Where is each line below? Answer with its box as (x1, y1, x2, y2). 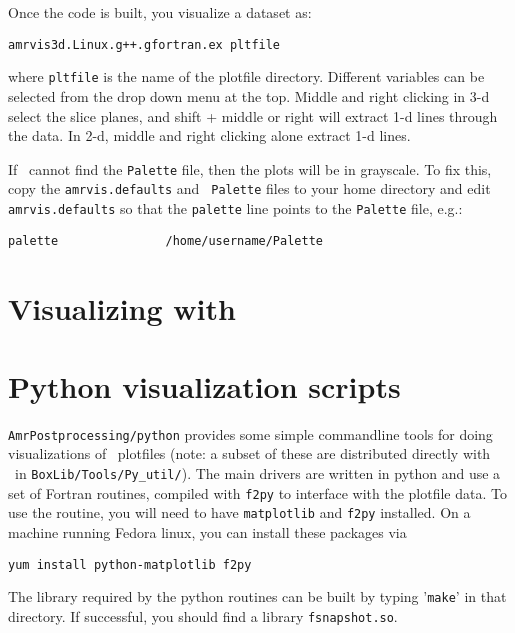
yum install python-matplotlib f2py (8, 557, 252, 572)
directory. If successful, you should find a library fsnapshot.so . (8, 605, 398, 626)
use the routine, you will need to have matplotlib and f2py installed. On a (8, 502, 471, 523)
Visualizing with (8, 287, 236, 328)
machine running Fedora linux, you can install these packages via (8, 522, 407, 543)
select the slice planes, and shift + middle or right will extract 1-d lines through (8, 105, 498, 126)
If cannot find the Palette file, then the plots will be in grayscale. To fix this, (8, 158, 492, 179)
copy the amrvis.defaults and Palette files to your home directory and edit (8, 178, 491, 199)
